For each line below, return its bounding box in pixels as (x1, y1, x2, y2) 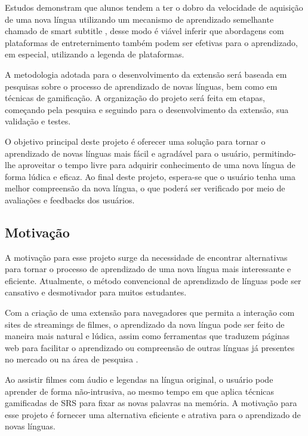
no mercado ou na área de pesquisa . (5, 353, 138, 365)
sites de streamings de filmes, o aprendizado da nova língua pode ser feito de (5, 318, 285, 330)
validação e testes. (5, 115, 71, 127)
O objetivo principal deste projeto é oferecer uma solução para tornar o (5, 135, 266, 147)
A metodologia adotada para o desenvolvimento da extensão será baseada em (5, 68, 287, 80)
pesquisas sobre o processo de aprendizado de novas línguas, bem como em (5, 80, 278, 92)
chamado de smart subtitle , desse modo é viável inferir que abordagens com (5, 25, 284, 37)
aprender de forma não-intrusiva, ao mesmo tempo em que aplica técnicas (5, 385, 275, 397)
